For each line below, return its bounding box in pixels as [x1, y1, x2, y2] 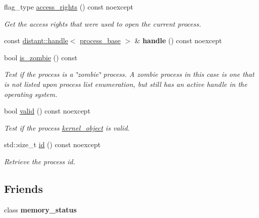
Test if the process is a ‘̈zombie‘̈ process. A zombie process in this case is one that [4, 69, 254, 79]
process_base [79, 35, 121, 46]
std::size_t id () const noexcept [4, 139, 101, 150]
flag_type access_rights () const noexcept [4, 2, 134, 12]
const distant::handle [4, 35, 68, 46]
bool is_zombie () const [4, 52, 77, 62]
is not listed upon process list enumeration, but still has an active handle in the [4, 78, 247, 89]
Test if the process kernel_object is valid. [4, 122, 130, 133]
